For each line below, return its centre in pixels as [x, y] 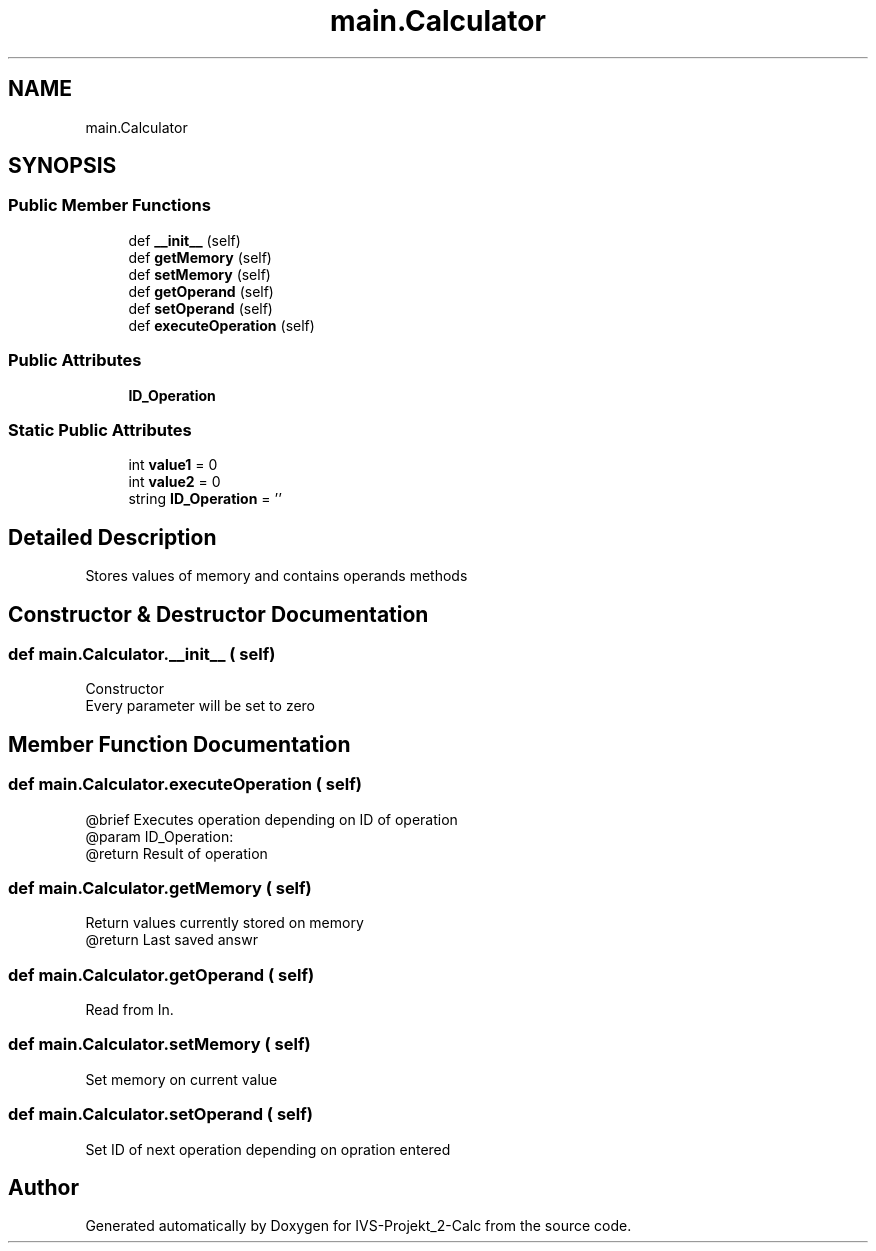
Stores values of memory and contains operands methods [276, 576]
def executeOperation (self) [221, 325]
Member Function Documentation [179, 744]
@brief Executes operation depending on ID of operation [271, 819]
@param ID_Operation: [159, 836]
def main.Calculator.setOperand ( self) [160, 1114]
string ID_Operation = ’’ [205, 499]
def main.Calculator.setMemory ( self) [159, 1044]
